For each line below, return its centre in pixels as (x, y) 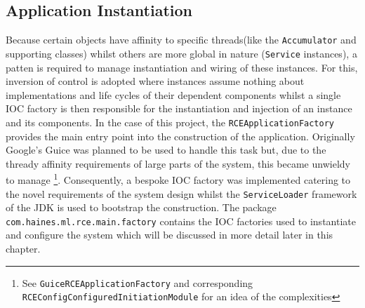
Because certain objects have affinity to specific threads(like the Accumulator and (181, 40)
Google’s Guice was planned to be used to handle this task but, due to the (166, 150)
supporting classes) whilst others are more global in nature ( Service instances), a (181, 53)
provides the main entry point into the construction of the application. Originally (180, 136)
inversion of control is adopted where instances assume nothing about (155, 81)
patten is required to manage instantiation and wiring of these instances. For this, (182, 67)
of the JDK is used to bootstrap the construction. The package (141, 207)
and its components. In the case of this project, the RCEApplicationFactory (170, 122)
